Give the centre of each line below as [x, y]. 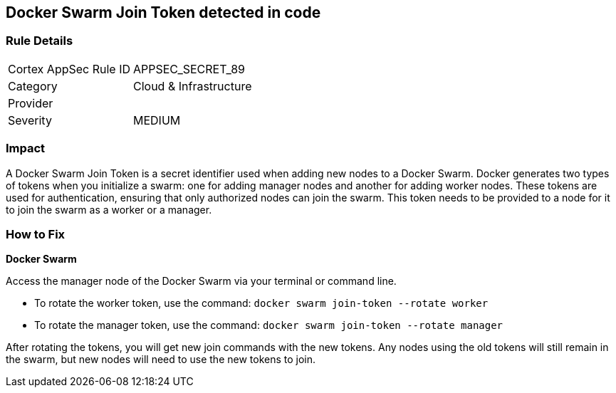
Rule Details [40, 41]
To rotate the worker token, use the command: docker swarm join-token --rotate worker [261, 303]
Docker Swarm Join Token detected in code [163, 12]
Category [33, 86]
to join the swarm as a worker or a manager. [109, 209]
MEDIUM [157, 120]
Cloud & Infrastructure [193, 86]
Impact [26, 148]
